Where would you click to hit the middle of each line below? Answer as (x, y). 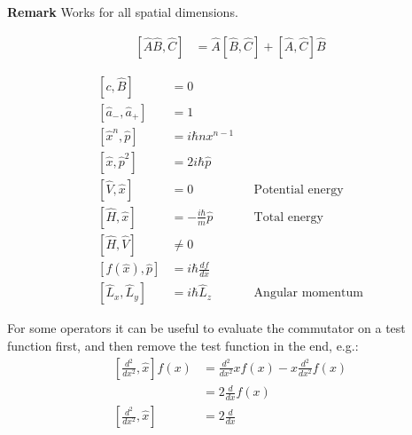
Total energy (288, 217)
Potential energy (299, 190)
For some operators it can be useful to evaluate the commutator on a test (206, 328)
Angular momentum (308, 293)
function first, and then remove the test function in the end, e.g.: (183, 346)
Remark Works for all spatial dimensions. (123, 12)
